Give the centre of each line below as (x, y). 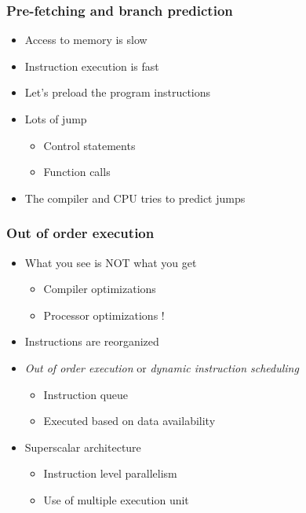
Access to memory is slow (86, 40)
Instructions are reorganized (92, 341)
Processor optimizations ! (104, 315)
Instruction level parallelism (110, 473)
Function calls (77, 172)
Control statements (89, 145)
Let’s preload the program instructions (118, 92)
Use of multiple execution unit (116, 499)
